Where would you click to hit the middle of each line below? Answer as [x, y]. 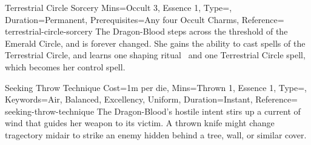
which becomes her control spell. [65, 66]
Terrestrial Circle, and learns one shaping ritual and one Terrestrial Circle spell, [155, 55]
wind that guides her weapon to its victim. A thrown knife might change [140, 123]
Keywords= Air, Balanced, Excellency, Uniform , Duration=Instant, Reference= [152, 99]
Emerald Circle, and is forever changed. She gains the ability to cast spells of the [155, 43]
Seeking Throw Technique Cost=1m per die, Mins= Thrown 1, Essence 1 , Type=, [156, 87]
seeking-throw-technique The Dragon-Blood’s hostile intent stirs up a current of [153, 111]
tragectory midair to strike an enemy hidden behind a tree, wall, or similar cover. [156, 134]
